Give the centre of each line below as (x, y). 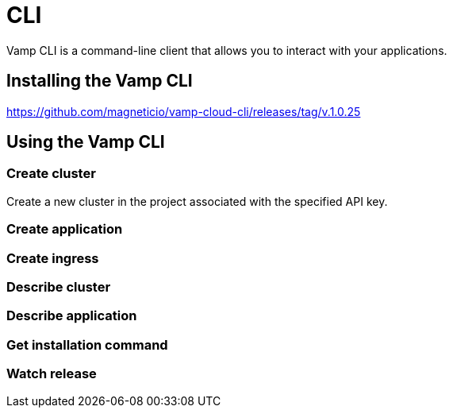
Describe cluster (59, 286)
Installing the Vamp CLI (100, 81)
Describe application (72, 316)
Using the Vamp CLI (86, 142)
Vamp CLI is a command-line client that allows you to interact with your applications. (227, 50)
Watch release (52, 374)
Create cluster (51, 174)
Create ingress (53, 258)
